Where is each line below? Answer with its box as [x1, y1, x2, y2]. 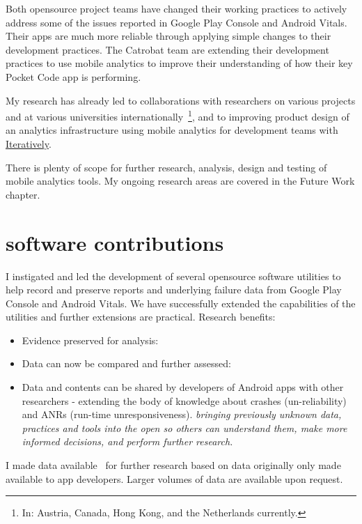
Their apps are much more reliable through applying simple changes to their [6, 29, 331, 43]
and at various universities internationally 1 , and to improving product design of [6, 107, 349, 123]
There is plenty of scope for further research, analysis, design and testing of [6, 160, 327, 174]
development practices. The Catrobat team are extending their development [6, 42, 329, 56]
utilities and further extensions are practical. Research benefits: [6, 309, 276, 324]
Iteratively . [6, 137, 52, 151]
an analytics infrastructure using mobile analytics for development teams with [6, 123, 338, 137]
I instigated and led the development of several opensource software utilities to [6, 268, 341, 283]
